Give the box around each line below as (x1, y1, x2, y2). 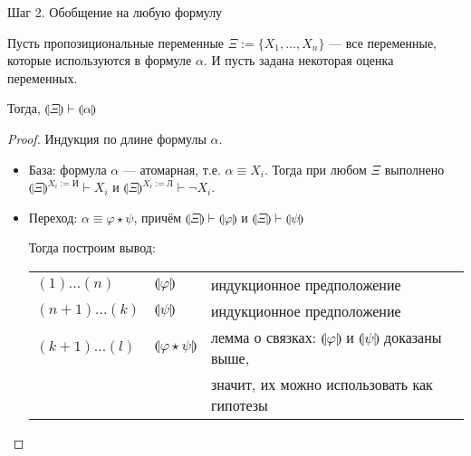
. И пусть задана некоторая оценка (203, 51, 394, 70)
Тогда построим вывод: (28, 238, 156, 257)
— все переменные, (329, 33, 437, 52)
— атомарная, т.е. (122, 159, 221, 178)
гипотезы (210, 394, 268, 415)
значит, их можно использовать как (210, 373, 433, 394)
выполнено (384, 159, 445, 178)
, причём (133, 207, 182, 226)
